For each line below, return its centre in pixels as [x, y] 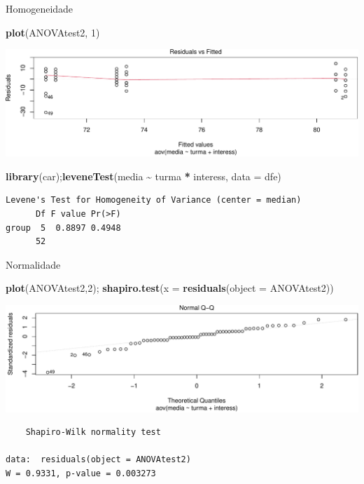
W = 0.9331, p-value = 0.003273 [81, 473]
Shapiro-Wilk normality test [93, 432]
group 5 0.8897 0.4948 [63, 228]
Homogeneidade [40, 8]
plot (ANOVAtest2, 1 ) [53, 32]
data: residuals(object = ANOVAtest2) [98, 460]
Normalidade [33, 264]
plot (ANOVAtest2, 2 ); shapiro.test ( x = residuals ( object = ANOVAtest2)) [170, 288]
